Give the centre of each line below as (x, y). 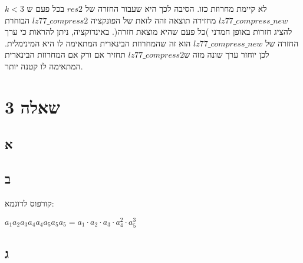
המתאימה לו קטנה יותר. (44, 66)
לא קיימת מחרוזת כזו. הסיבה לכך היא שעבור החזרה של (176, 8)
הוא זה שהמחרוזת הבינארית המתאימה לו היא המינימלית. (98, 43)
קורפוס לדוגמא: (29, 203)
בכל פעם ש (45, 8)
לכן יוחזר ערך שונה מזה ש (227, 54)
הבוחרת (17, 20)
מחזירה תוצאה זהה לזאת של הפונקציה (154, 20)
